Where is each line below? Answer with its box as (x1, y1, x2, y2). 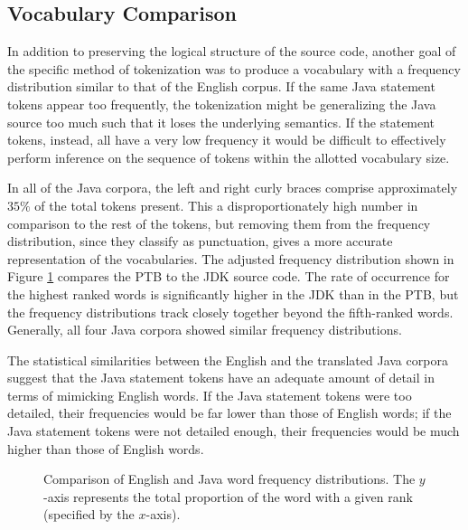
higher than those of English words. (7, 439, 204, 458)
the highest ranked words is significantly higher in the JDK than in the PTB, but (7, 284, 459, 303)
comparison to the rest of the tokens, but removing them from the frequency (7, 213, 431, 232)
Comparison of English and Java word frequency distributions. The (43, 469, 416, 488)
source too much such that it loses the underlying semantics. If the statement (7, 112, 435, 131)
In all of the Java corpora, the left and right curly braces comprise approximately (7, 178, 458, 197)
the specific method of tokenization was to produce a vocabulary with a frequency (7, 59, 461, 78)
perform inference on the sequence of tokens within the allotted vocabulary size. (7, 147, 450, 166)
